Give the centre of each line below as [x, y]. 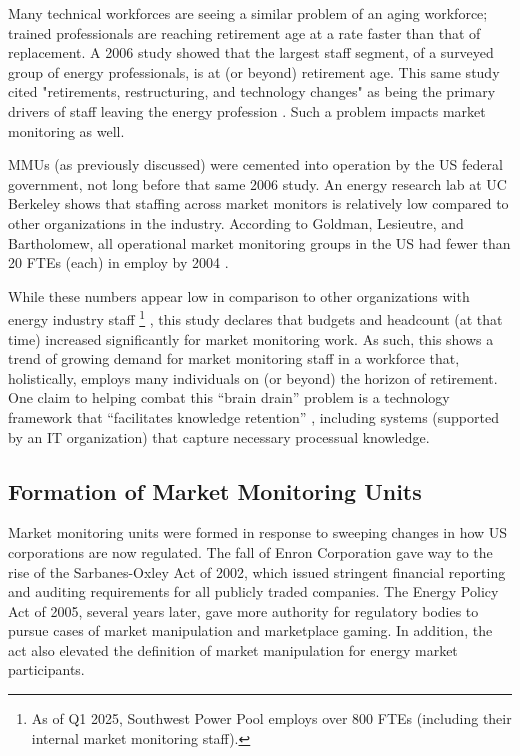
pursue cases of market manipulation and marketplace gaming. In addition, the [250, 630]
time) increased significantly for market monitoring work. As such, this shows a [251, 338]
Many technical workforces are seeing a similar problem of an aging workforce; [248, 13]
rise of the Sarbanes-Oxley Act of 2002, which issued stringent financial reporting [257, 571]
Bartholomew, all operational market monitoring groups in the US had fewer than [259, 242]
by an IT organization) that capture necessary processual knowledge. [219, 436]
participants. [46, 669]
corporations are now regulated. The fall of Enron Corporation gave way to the [250, 551]
